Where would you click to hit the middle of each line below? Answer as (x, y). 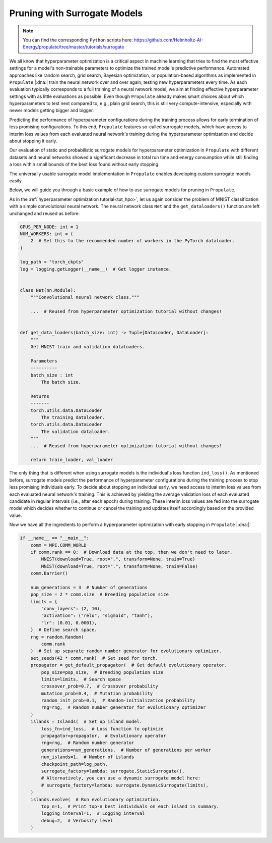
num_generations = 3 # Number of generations (89, 587)
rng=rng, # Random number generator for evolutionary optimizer (123, 707)
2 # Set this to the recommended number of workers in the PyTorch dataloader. (133, 241)
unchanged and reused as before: (45, 213)
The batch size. (61, 382)
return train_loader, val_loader (72, 460)
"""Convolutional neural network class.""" (85, 297)
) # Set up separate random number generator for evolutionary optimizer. (126, 651)
